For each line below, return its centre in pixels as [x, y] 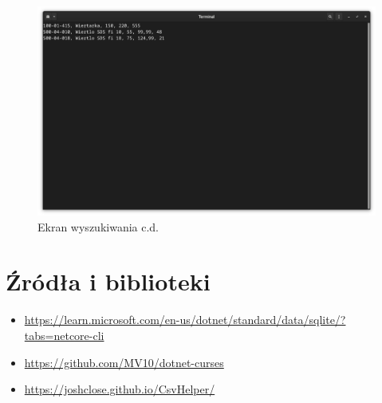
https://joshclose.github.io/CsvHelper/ [120, 389]
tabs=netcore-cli [64, 335]
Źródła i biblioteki [108, 281]
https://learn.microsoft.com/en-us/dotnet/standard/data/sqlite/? [185, 320]
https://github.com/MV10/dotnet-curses [124, 362]
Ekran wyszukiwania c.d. [98, 226]
